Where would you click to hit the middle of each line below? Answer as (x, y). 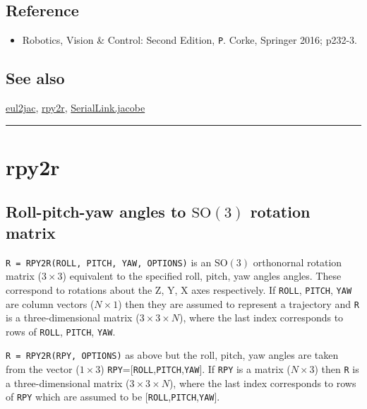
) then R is (337, 369)
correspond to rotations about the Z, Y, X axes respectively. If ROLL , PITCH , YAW (179, 289)
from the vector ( (43, 369)
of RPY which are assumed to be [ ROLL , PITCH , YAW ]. (113, 397)
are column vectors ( (50, 303)
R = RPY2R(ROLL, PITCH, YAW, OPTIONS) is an (109, 262)
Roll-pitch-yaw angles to (96, 212)
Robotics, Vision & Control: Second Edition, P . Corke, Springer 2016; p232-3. (190, 40)
